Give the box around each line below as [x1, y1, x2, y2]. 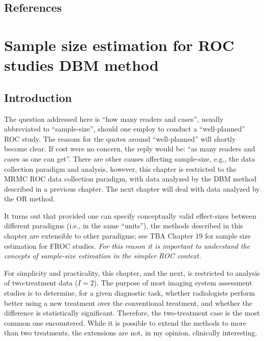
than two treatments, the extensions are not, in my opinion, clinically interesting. [4, 327, 257, 338]
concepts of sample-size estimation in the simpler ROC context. [4, 250, 201, 261]
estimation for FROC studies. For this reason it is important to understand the [4, 240, 250, 251]
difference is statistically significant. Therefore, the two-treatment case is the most [4, 307, 260, 318]
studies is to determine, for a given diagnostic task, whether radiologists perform [4, 287, 255, 298]
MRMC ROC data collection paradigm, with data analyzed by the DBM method [4, 173, 257, 184]
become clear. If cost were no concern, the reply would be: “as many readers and [4, 143, 255, 154]
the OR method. [4, 193, 55, 204]
